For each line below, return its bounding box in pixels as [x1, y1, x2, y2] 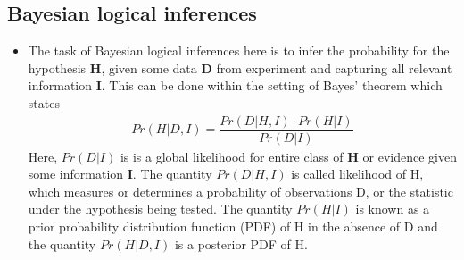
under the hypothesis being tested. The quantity [28, 199, 293, 218]
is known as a [355, 199, 430, 218]
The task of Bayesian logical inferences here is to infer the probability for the [28, 41, 450, 60]
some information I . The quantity [28, 164, 212, 183]
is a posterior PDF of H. [174, 234, 308, 253]
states [28, 93, 60, 112]
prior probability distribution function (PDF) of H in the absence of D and [28, 217, 438, 236]
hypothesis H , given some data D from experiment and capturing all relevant [28, 58, 452, 77]
